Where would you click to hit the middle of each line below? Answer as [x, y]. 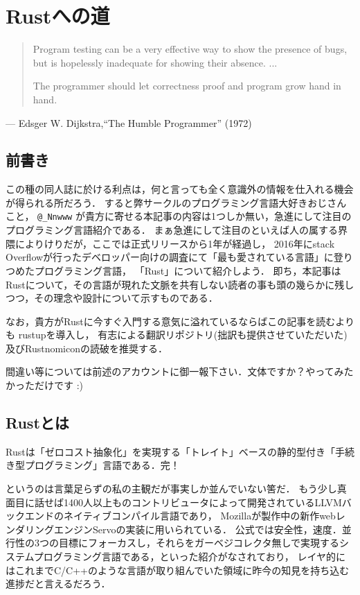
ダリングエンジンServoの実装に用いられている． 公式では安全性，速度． [178, 529]
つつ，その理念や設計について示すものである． [112, 298]
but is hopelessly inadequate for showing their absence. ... [155, 62]
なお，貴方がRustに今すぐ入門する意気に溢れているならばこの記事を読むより [180, 321]
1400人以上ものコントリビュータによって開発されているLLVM [202, 502]
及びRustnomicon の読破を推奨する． [87, 348]
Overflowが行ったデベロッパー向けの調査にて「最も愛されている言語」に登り [179, 257]
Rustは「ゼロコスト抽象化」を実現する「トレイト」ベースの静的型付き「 [170, 451]
